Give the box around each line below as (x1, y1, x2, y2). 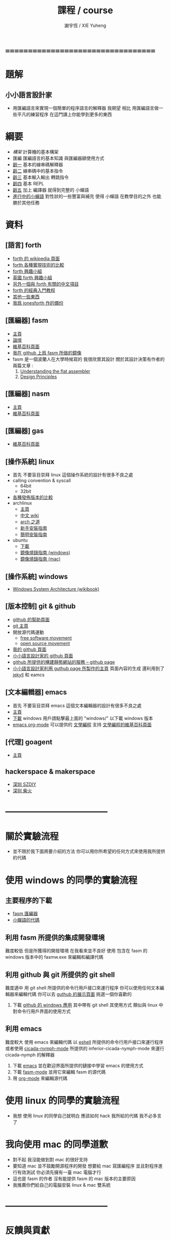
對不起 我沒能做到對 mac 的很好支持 (12, 1156, 88, 1162)
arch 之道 (20, 519, 40, 525)
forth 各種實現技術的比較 (12, 262, 64, 268)
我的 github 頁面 (12, 646, 47, 652)
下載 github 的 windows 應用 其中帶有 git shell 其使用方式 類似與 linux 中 (12, 1002, 163, 1008)
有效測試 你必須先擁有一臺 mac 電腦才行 (17, 1169, 101, 1175)
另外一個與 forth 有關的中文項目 (12, 280, 79, 287)
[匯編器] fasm (5, 316, 48, 325)
